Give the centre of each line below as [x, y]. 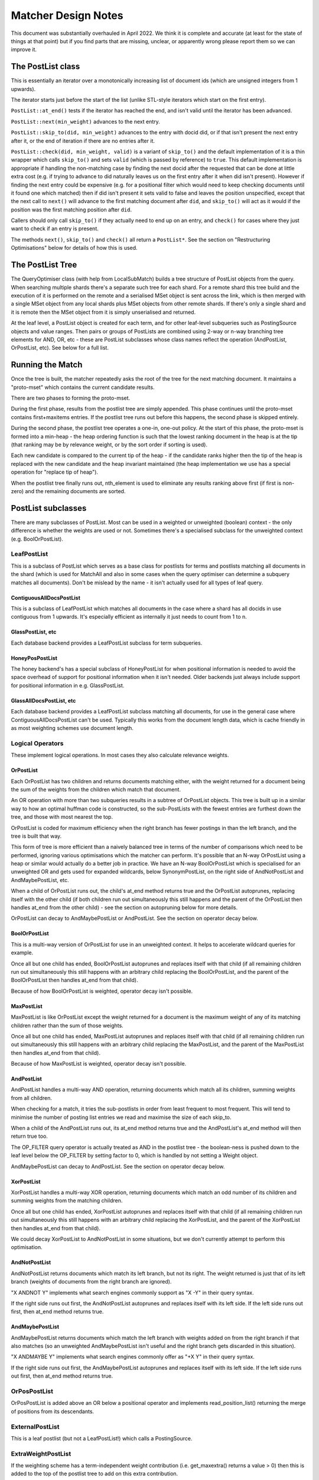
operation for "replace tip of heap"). [55, 472]
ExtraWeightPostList [41, 1453]
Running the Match [47, 365]
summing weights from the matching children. [67, 1201]
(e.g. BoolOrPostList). [37, 539]
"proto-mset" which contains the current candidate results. [83, 387]
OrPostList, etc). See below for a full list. [60, 348]
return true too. [30, 1136]
